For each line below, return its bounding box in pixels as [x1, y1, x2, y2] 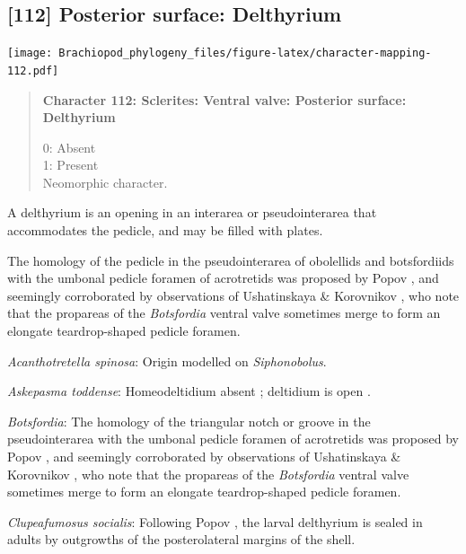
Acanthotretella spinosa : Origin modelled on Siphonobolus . [7, 351, 327, 370]
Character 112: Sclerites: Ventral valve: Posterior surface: [42, 90, 407, 109]
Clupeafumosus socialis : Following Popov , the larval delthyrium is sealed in [7, 512, 423, 531]
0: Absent [42, 137, 96, 156]
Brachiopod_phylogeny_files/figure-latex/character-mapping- [58, 47, 432, 60]
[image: [7, 47, 53, 60]
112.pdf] [7, 64, 59, 77]
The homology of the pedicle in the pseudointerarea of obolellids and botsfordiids [7, 251, 454, 269]
